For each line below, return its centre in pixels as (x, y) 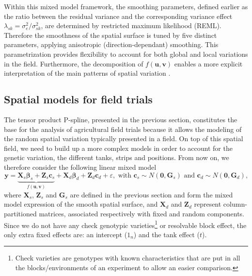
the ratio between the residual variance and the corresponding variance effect (118, 16)
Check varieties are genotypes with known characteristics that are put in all (128, 258)
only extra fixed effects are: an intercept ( (66, 234)
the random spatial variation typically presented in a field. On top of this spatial (124, 138)
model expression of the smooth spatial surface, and (81, 204)
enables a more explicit (208, 63)
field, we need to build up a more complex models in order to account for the (118, 148)
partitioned (20, 213)
